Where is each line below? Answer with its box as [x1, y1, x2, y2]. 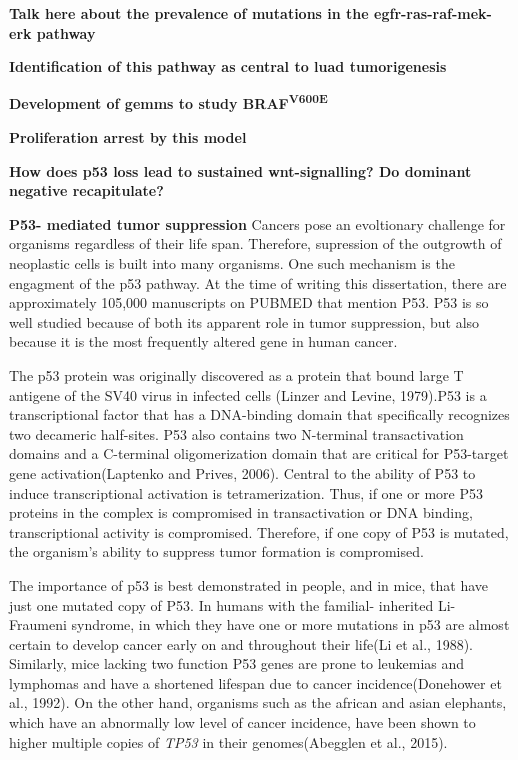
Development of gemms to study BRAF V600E [9, 90, 328, 114]
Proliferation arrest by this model [9, 127, 247, 148]
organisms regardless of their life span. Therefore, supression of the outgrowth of [9, 233, 502, 254]
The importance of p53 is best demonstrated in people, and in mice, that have [9, 574, 489, 595]
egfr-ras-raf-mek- [374, 3, 492, 23]
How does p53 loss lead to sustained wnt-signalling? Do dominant [9, 160, 472, 181]
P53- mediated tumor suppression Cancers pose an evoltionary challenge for [9, 213, 506, 234]
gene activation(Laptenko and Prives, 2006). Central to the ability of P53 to [9, 462, 476, 483]
